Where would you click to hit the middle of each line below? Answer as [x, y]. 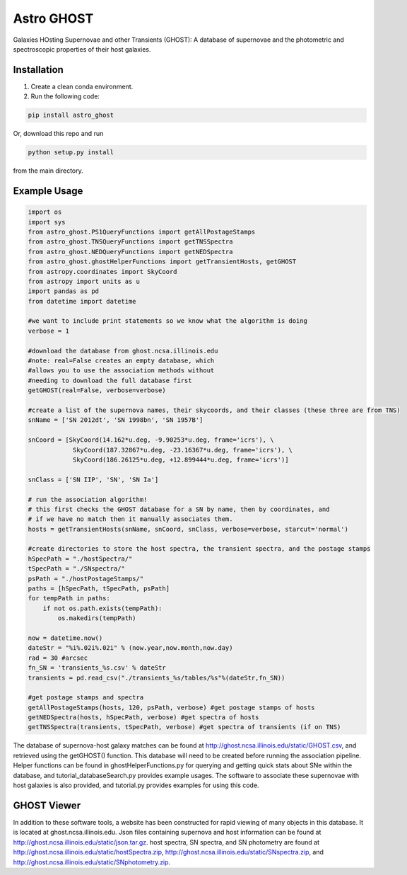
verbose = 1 [49, 331]
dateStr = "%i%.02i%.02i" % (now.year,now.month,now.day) [130, 648]
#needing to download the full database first [110, 380]
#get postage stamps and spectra [86, 698]
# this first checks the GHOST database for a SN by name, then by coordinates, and [179, 509]
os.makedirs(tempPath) [97, 618]
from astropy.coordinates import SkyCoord [102, 271]
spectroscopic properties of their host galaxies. [82, 49]
